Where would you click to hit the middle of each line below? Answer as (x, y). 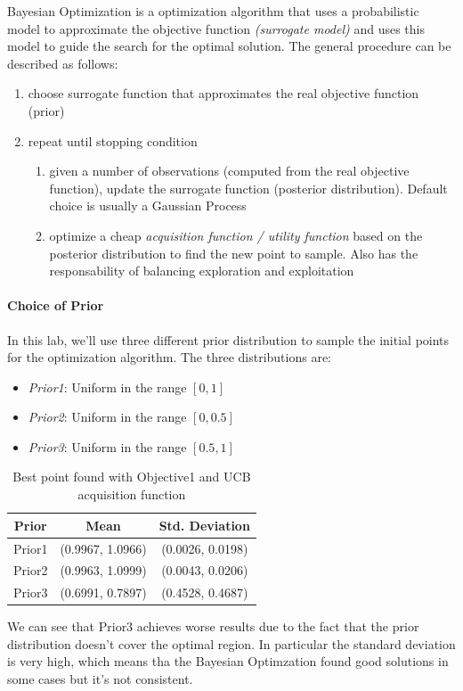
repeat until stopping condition (113, 140)
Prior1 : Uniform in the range (107, 387)
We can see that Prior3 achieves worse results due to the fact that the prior (213, 626)
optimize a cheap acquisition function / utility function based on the (236, 235)
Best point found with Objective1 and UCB (132, 477)
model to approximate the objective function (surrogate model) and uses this (216, 28)
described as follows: (63, 63)
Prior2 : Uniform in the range (107, 417)
